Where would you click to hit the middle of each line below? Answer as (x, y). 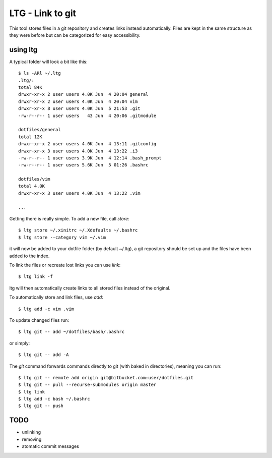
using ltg (23, 50)
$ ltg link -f (36, 277)
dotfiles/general (40, 130)
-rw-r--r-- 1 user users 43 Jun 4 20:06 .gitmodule (87, 116)
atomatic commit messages (50, 446)
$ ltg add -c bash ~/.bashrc (54, 399)
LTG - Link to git (43, 13)
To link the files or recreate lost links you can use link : (65, 265)
